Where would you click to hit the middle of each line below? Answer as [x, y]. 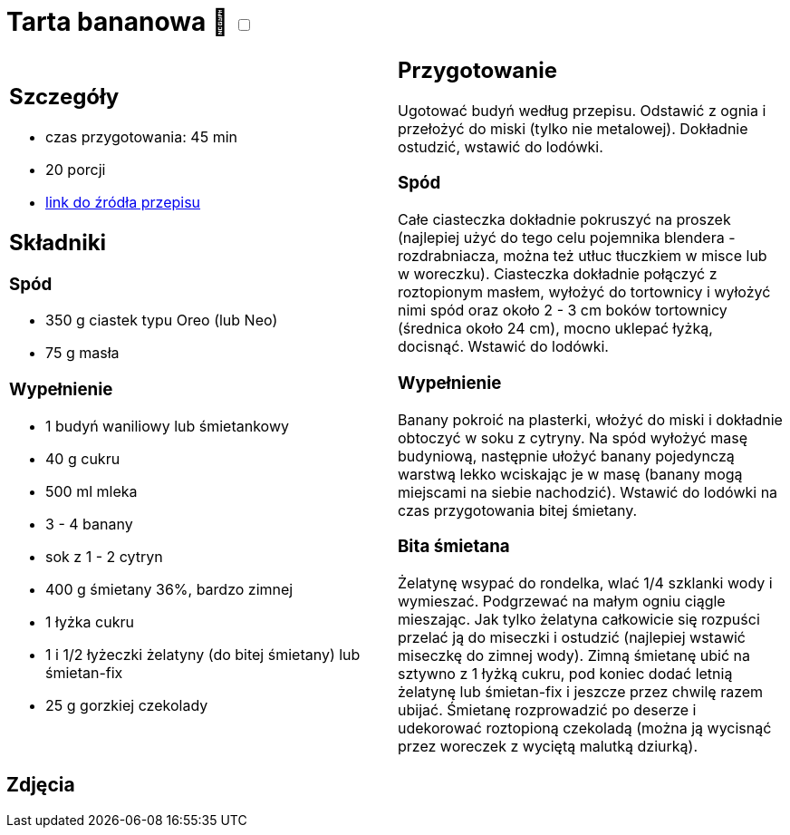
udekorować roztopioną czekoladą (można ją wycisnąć [585, 728]
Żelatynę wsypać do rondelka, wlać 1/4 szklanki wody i [585, 583]
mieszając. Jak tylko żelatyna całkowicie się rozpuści [579, 619]
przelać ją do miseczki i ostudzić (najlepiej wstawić [572, 637]
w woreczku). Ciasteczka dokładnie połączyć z [558, 274]
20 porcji [76, 169]
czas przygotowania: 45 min [141, 136]
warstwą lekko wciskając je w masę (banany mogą [570, 474]
